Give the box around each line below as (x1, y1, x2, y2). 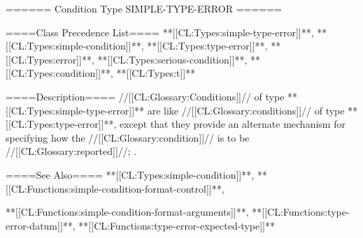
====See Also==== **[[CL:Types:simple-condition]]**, (6, 167, 255, 181)
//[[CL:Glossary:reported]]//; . (6, 144, 137, 158)
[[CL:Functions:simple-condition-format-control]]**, (6, 181, 225, 195)
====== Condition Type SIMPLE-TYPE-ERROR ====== (6, 1, 282, 15)
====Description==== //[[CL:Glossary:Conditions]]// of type (6, 89, 285, 103)
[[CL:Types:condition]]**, (6, 66, 113, 80)
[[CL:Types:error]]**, (6, 52, 94, 66)
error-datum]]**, (6, 218, 76, 232)
